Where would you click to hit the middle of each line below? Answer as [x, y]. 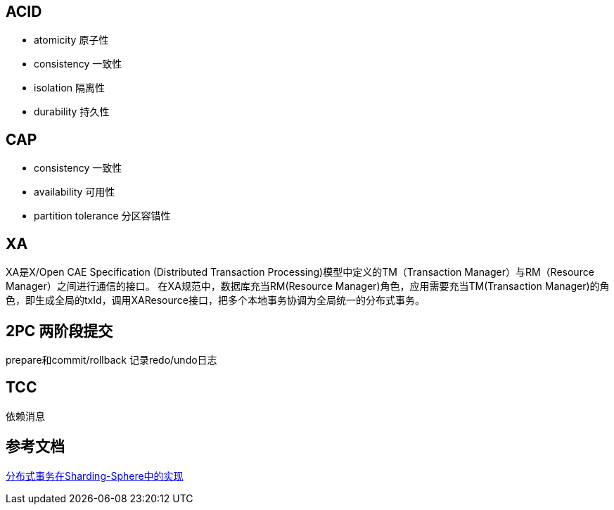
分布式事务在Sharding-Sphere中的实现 [95, 476]
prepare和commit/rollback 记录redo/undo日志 [111, 359]
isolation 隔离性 [70, 88]
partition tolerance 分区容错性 [102, 216]
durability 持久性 [72, 112]
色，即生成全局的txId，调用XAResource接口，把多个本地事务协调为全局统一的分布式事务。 [215, 300]
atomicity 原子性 [71, 40]
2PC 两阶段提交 [59, 331]
